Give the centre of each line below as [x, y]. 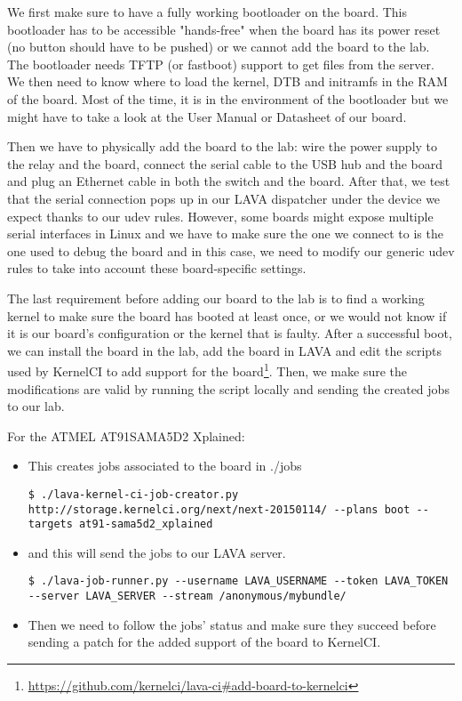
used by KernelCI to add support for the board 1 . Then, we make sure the [207, 370]
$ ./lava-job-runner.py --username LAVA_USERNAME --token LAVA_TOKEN [238, 581]
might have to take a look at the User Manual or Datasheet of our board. [207, 116]
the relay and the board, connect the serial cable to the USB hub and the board [225, 163]
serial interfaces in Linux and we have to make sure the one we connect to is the [225, 234]
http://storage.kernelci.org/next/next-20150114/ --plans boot [219, 509]
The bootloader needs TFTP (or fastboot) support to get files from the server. [221, 64]
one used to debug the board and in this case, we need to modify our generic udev [231, 250]
